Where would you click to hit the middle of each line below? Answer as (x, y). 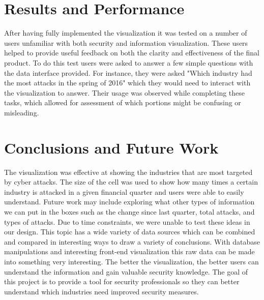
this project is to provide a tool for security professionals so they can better (122, 281)
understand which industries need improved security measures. (101, 291)
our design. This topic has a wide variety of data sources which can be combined (130, 232)
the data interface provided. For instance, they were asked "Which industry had (128, 72)
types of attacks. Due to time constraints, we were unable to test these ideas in (127, 221)
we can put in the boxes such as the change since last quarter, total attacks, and (129, 211)
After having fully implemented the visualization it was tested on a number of (126, 33)
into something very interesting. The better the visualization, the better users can (131, 261)
